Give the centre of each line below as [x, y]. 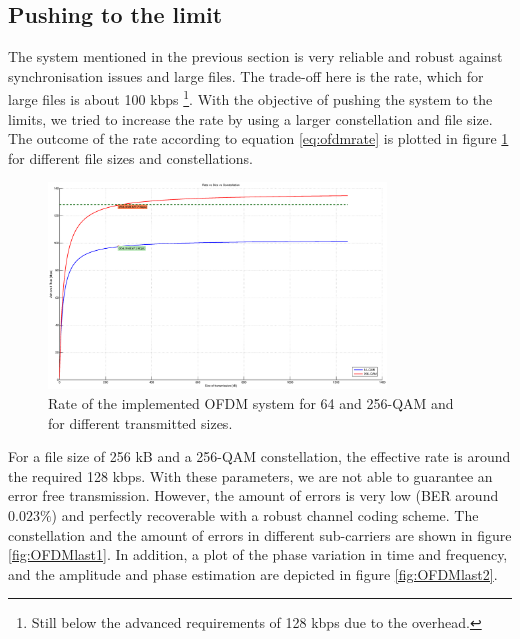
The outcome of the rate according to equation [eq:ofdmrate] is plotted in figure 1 [258, 138]
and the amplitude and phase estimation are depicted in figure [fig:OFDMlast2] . [253, 573]
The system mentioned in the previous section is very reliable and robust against [255, 56]
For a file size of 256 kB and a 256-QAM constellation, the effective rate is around [259, 456]
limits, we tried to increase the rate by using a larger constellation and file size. [250, 118]
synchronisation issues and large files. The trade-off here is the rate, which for [246, 75]
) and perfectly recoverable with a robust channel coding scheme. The [265, 515]
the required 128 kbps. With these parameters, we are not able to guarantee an [250, 475]
